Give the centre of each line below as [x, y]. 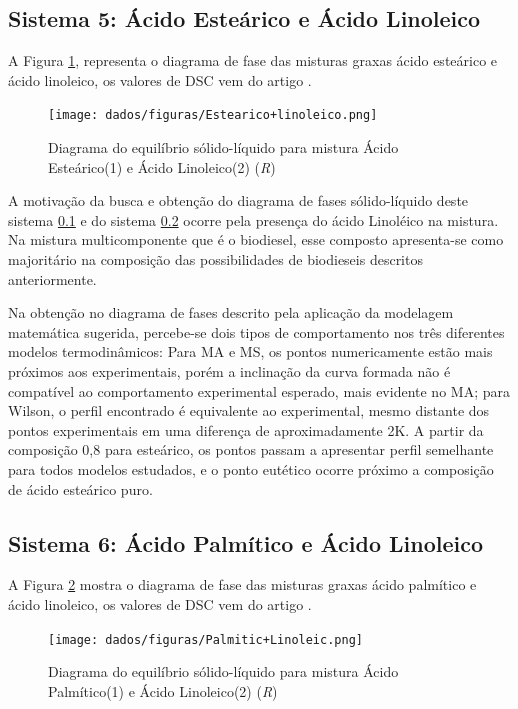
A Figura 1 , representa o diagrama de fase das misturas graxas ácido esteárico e [253, 60]
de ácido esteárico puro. [80, 488]
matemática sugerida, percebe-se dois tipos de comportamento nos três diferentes [256, 331]
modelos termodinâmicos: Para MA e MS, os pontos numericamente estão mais [250, 351]
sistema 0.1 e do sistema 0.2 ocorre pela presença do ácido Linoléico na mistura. [253, 219]
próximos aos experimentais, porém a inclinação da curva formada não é [229, 370]
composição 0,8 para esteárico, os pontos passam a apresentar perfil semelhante [251, 449]
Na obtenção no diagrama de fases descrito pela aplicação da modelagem [231, 312]
